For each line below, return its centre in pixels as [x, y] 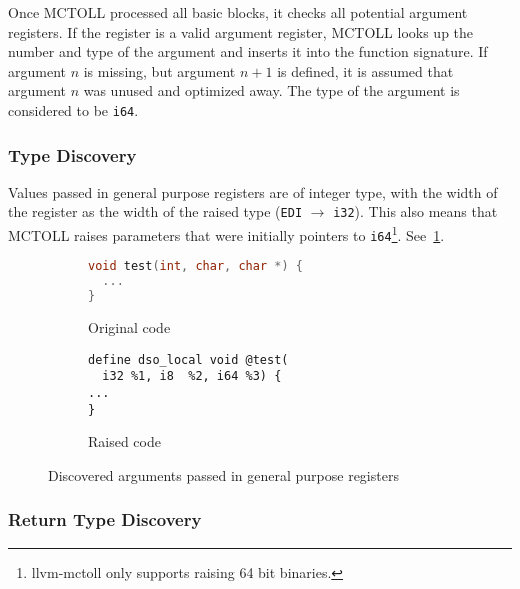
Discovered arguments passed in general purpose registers [223, 474]
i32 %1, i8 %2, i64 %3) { [192, 376]
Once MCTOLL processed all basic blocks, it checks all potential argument [238, 12]
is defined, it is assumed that [365, 70]
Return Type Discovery [105, 519]
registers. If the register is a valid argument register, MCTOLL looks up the [241, 31]
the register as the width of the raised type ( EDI [155, 211]
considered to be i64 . [73, 109]
